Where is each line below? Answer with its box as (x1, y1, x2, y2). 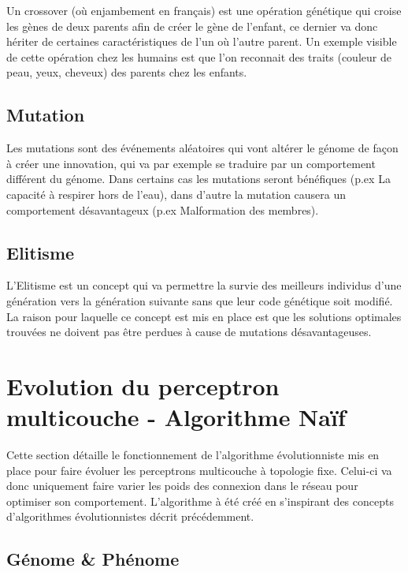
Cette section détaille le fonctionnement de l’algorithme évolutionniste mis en (6, 447, 380, 463)
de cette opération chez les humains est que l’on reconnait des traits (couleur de (6, 48, 391, 65)
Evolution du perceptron (6, 369, 280, 402)
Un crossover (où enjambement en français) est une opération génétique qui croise (6, 2, 402, 18)
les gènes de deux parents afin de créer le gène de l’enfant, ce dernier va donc (6, 17, 378, 34)
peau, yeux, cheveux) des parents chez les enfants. (6, 64, 247, 80)
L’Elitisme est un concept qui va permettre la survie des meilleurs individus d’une (6, 277, 402, 293)
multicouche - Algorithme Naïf (6, 401, 346, 433)
